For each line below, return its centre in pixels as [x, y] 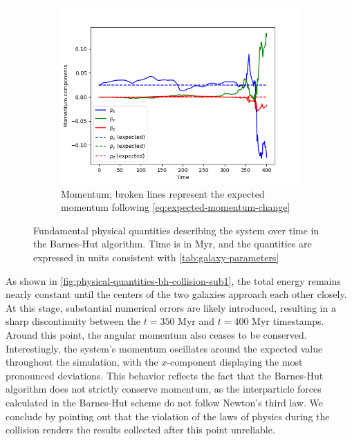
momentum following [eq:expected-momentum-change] [176, 207]
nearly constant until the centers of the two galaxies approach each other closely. [176, 294]
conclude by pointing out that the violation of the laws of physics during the [168, 416]
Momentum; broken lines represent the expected [163, 193]
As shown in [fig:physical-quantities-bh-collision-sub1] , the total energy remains [173, 280]
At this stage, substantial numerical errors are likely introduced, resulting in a [171, 307]
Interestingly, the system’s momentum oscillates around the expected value [164, 348]
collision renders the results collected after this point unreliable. [140, 430]
